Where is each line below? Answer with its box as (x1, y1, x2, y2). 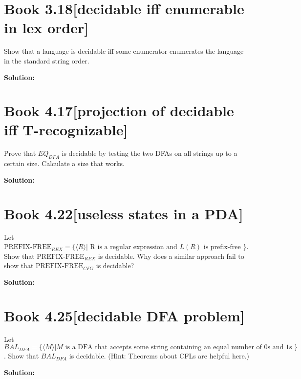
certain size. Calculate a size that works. (4, 158, 125, 168)
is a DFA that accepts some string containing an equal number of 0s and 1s (65, 344, 292, 351)
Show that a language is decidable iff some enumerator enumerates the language (4, 46, 244, 56)
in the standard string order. (4, 55, 89, 65)
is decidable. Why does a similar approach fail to (98, 251, 244, 261)
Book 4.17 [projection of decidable (4, 101, 234, 121)
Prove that (4, 148, 36, 158)
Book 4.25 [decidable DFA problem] (4, 305, 245, 325)
